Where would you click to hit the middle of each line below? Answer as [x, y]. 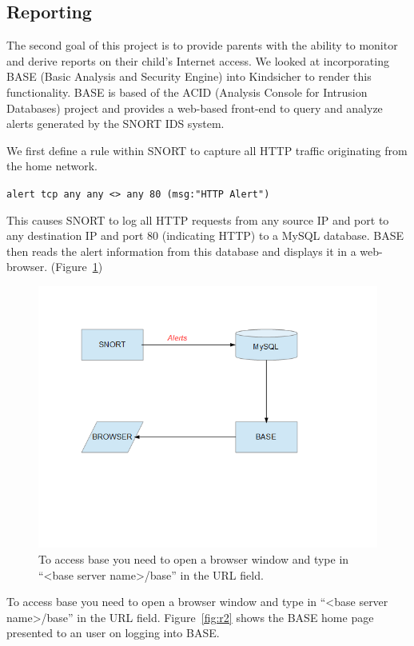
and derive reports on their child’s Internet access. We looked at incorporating [198, 60]
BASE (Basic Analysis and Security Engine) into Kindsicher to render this [189, 76]
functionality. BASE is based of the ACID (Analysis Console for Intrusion [187, 92]
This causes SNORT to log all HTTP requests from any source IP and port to [198, 219]
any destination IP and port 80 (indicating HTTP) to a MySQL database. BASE [205, 235]
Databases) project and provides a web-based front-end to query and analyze [195, 108]
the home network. [52, 166]
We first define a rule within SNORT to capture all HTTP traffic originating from [207, 150]
